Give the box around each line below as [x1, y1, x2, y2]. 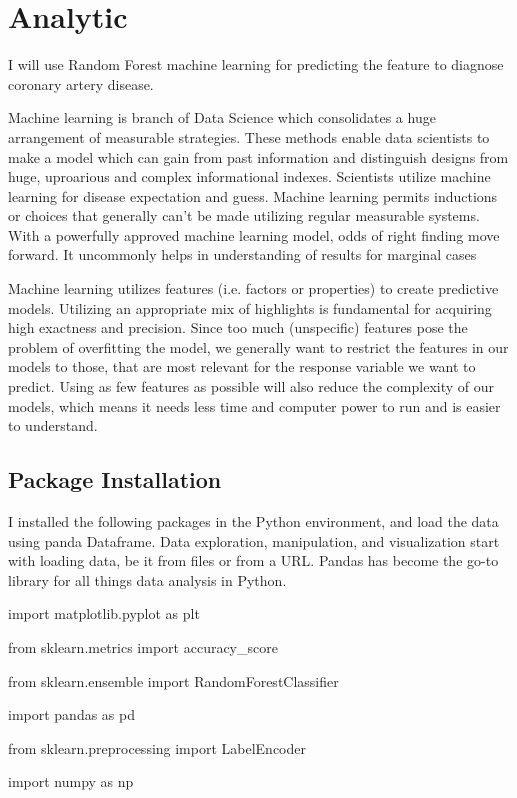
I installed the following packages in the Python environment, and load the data [8, 511, 499, 532]
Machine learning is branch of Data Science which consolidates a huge [8, 107, 436, 128]
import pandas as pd [8, 704, 135, 725]
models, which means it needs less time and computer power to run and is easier [8, 395, 501, 416]
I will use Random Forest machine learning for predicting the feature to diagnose [8, 54, 504, 75]
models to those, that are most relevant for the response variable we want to [8, 356, 476, 377]
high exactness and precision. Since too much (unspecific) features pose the [8, 317, 468, 338]
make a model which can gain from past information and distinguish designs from [8, 146, 509, 167]
